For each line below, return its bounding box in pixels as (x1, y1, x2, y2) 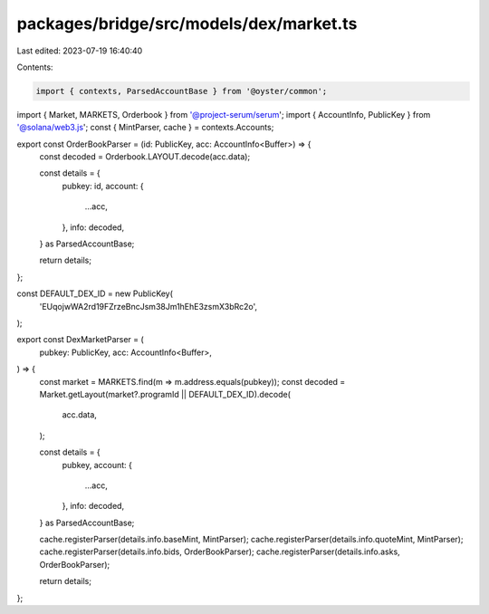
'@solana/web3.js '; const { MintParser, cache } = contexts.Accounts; (16, 122, 274, 133)
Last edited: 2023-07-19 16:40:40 (16, 45, 143, 56)
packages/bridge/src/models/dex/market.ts (16, 14, 358, 34)
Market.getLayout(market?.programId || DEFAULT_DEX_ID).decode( (39, 389, 292, 399)
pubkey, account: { (62, 459, 133, 470)
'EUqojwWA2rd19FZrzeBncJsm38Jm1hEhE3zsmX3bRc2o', (39, 301, 258, 312)
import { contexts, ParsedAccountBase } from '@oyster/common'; (35, 86, 328, 96)
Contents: (16, 62, 53, 72)
